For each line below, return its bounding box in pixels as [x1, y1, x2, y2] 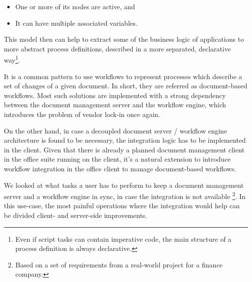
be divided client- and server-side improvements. [4, 210, 147, 220]
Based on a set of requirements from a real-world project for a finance [15, 259, 223, 269]
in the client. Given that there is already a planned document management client [4, 144, 245, 154]
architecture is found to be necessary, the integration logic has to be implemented [4, 135, 246, 145]
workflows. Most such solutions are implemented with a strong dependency [4, 90, 226, 100]
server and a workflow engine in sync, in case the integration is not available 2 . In [4, 190, 246, 201]
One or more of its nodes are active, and [15, 1, 135, 11]
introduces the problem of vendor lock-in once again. [4, 109, 160, 119]
